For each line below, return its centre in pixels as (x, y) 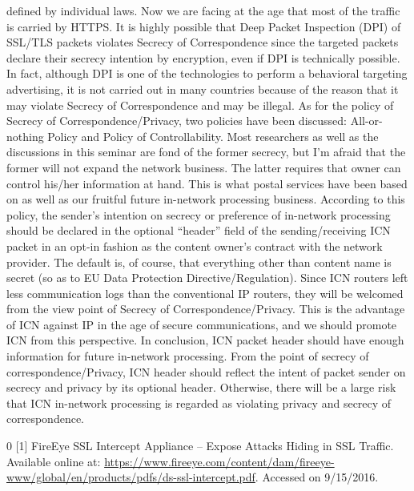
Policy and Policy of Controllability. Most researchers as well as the (213, 136)
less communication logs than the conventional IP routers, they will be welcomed (205, 293)
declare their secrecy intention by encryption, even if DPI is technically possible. (203, 57)
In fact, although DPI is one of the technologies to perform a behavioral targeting (207, 73)
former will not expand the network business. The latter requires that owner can (204, 167)
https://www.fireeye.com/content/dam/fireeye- (219, 461)
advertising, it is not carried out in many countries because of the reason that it (203, 89)
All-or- (366, 121)
